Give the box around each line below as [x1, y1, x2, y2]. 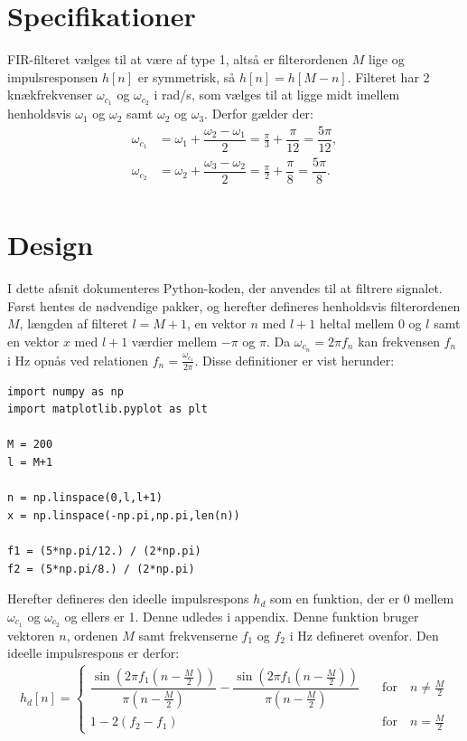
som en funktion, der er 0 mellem [269, 589, 454, 608]
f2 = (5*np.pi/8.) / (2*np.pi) [7, 562, 195, 575]
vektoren [7, 625, 55, 644]
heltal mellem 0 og [319, 314, 422, 333]
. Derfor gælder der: [204, 104, 313, 123]
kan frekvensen [358, 331, 440, 350]
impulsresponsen [7, 67, 98, 86]
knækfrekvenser [7, 85, 93, 104]
